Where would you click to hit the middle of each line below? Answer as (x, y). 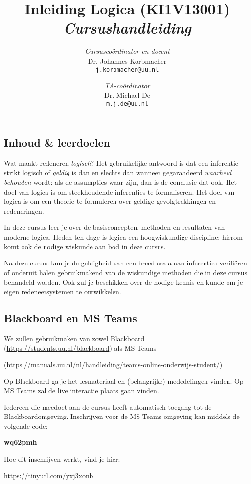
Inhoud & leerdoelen (57, 142)
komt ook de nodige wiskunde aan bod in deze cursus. (85, 246)
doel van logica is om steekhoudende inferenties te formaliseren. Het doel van (119, 191)
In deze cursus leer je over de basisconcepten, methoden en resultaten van (114, 227)
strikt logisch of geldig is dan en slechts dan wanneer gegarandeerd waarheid (118, 172)
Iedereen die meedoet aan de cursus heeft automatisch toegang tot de (108, 407)
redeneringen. (24, 210)
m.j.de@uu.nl (127, 104)
